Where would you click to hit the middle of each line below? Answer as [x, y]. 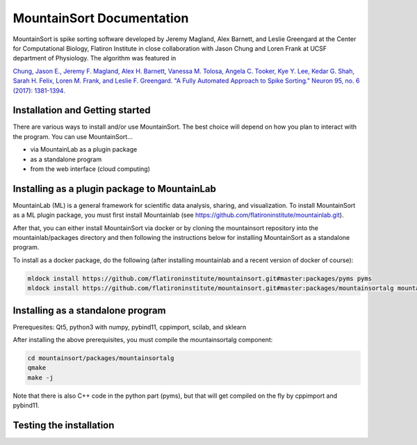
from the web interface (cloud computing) [90, 169]
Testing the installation [64, 425]
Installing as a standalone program [89, 310]
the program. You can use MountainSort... [73, 136]
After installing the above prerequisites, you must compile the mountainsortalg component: [143, 340]
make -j [40, 378]
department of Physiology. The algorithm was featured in [95, 58]
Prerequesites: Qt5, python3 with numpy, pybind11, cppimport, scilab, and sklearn [130, 327]
